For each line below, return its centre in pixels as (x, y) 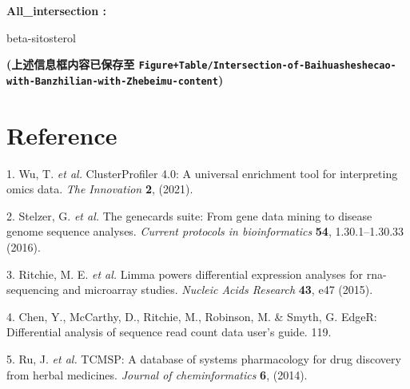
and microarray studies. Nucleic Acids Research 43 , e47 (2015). (218, 290)
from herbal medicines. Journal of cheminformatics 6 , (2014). (157, 374)
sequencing (33, 290)
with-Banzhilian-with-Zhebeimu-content (112, 81)
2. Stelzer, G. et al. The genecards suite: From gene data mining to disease (189, 215)
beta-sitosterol (41, 37)
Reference (62, 135)
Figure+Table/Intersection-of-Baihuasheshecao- (267, 66)
